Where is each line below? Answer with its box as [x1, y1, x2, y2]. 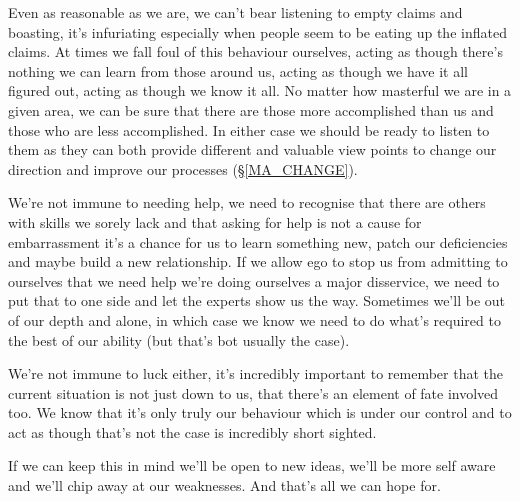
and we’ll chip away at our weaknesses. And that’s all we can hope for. [8, 475, 441, 496]
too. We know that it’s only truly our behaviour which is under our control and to [8, 402, 512, 423]
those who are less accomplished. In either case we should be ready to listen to [8, 119, 490, 140]
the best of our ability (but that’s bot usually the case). [8, 329, 350, 350]
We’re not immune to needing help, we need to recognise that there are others [8, 192, 486, 213]
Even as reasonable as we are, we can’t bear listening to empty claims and [8, 2, 463, 22]
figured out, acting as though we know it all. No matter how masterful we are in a [8, 80, 512, 101]
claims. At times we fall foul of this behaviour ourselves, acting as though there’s [8, 41, 503, 62]
